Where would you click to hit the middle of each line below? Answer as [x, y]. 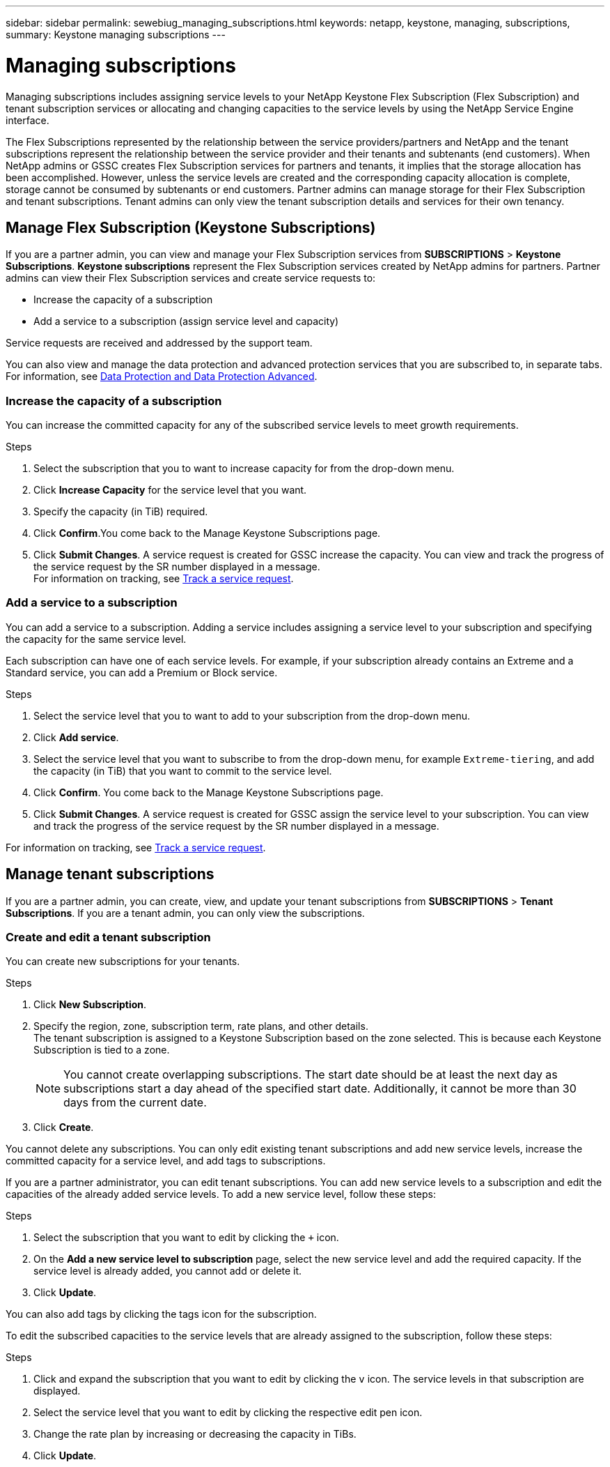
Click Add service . [76, 737]
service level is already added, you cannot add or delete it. [168, 1271]
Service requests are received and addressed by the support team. [159, 343]
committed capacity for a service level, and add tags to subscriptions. [166, 1161]
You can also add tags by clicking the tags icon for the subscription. [161, 1314]
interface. [28, 120]
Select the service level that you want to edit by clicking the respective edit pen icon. [228, 1413]
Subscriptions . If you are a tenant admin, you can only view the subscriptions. [185, 913]
